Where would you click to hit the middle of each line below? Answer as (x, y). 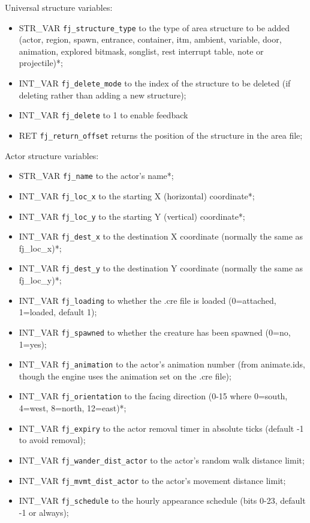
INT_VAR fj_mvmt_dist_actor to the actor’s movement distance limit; (152, 480)
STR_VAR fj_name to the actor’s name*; (96, 176)
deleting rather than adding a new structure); (103, 95)
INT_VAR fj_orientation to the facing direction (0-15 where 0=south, (153, 396)
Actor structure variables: (52, 155)
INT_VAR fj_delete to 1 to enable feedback (103, 115)
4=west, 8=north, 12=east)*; (73, 408)
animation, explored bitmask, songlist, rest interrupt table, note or (141, 51)
